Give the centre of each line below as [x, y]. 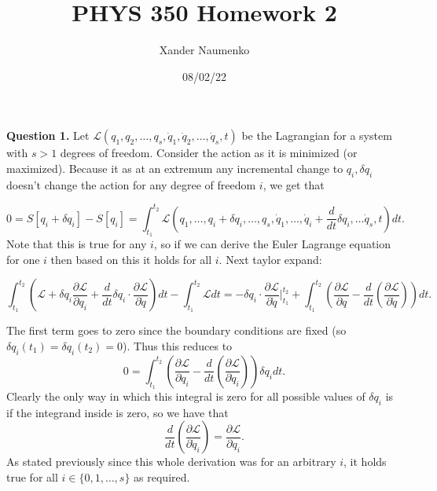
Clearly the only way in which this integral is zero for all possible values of [186, 396]
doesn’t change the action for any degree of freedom [131, 184]
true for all [32, 476]
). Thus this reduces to [178, 345]
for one [23, 259]
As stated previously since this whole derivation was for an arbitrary [171, 462]
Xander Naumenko [204, 50]
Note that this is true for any [77, 244]
